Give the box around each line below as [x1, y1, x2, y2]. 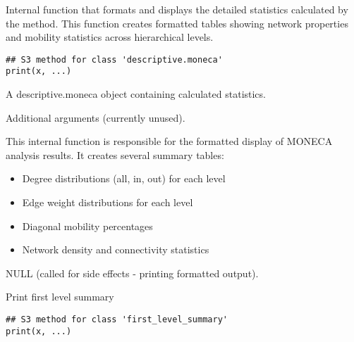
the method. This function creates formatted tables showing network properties [6, 15, 348, 30]
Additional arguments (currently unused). [6, 110, 185, 125]
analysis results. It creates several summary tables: [6, 147, 224, 162]
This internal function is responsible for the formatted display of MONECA [6, 134, 333, 148]
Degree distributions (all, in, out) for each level [22, 171, 226, 186]
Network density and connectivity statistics [22, 242, 209, 257]
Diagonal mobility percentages [22, 218, 153, 233]
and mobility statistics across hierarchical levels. [6, 30, 214, 44]
